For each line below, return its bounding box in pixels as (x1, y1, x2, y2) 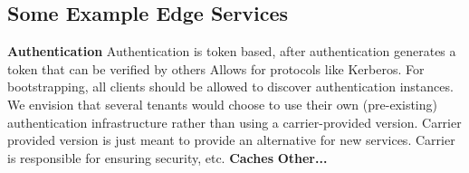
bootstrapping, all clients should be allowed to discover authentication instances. (7, 77, 454, 96)
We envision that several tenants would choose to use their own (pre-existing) (7, 94, 437, 113)
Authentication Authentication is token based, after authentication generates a (7, 42, 456, 61)
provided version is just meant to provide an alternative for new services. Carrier (7, 130, 455, 149)
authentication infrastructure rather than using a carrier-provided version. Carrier (7, 112, 462, 131)
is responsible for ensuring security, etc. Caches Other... (7, 148, 328, 167)
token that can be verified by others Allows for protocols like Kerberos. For (7, 59, 425, 78)
